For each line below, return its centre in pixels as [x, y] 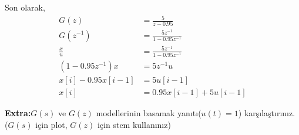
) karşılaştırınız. [267, 113]
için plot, [51, 124]
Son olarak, [25, 7]
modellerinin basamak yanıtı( [149, 113]
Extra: [18, 113]
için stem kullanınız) [134, 124]
